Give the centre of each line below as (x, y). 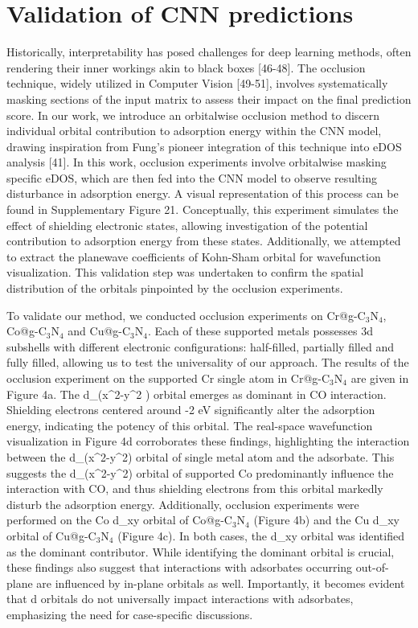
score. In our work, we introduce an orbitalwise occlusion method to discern (193, 115)
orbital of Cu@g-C (51, 535)
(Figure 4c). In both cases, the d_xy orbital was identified (261, 535)
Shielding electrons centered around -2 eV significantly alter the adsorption (191, 410)
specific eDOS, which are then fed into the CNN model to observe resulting (192, 177)
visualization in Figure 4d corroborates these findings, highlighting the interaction (208, 441)
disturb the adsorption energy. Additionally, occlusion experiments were (183, 504)
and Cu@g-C (99, 331)
